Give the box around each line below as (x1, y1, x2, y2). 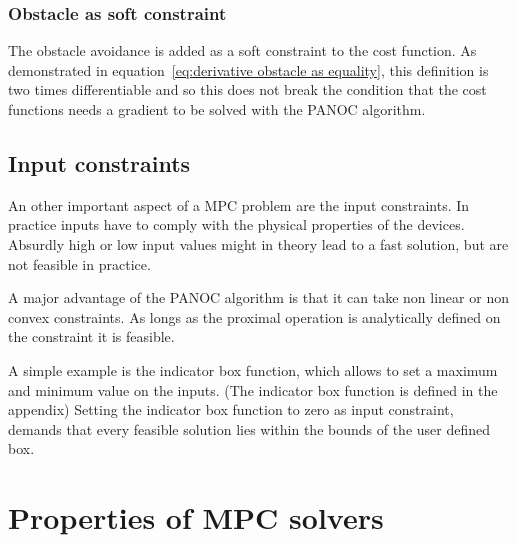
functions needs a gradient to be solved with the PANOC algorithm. (8, 99, 426, 119)
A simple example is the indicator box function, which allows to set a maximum (8, 359, 498, 380)
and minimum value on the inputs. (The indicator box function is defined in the (8, 379, 498, 400)
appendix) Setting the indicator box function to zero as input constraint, (8, 399, 454, 420)
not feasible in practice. (8, 253, 151, 274)
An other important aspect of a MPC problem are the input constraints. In (8, 194, 470, 215)
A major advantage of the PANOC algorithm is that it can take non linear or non (8, 287, 509, 308)
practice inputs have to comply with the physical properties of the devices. (8, 214, 465, 235)
